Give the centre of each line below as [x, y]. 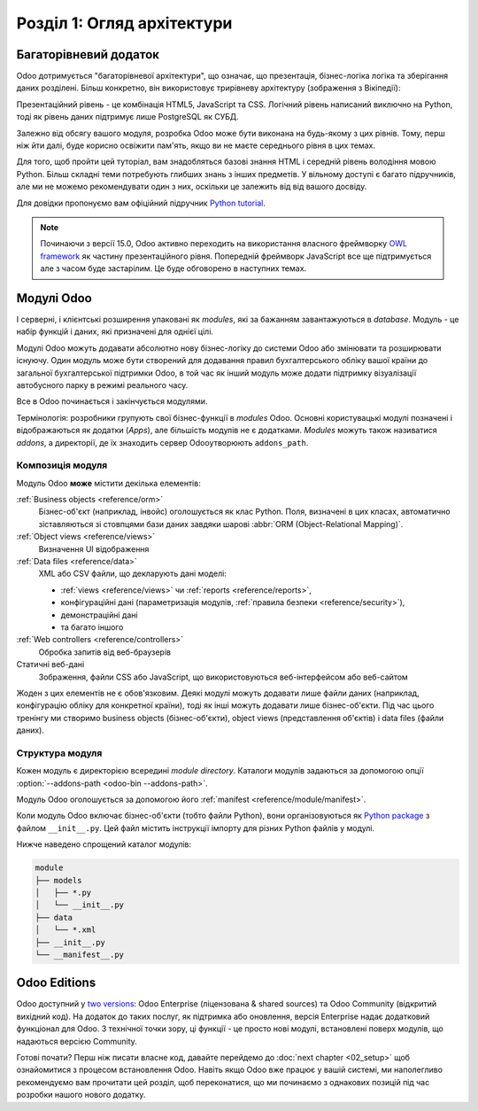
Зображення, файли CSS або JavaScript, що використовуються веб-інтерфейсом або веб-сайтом [224, 677]
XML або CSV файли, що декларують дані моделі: [133, 574]
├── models [58, 880]
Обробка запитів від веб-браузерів [105, 652]
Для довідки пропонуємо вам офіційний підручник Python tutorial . [141, 203]
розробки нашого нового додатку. [81, 1095]
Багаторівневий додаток [88, 54]
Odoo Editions [56, 983]
